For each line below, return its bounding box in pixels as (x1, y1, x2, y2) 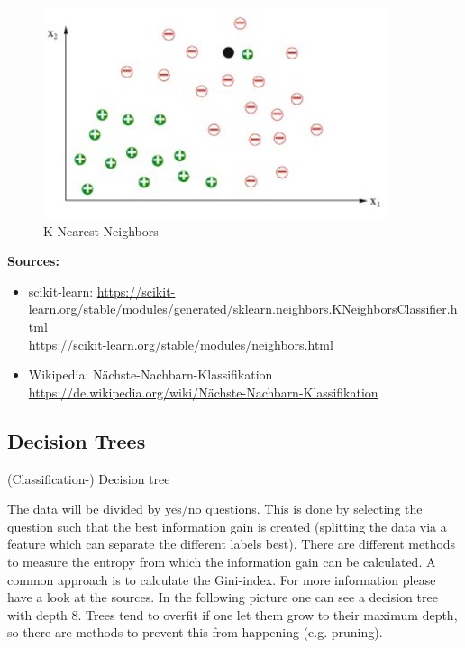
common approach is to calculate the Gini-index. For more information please (7, 570, 436, 589)
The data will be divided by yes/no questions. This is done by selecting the (7, 499, 423, 518)
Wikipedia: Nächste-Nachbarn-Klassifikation (28, 365, 273, 384)
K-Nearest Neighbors (43, 221, 159, 240)
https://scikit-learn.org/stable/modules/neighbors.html (28, 334, 333, 353)
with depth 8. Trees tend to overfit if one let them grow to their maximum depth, (7, 605, 458, 624)
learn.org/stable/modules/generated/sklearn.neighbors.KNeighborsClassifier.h (28, 299, 458, 318)
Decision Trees (7, 426, 146, 454)
